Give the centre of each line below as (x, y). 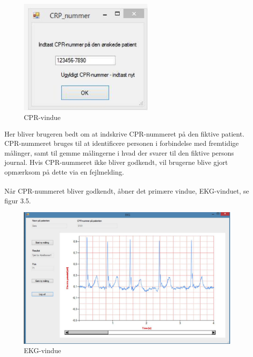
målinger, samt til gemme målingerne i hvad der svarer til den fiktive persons (119, 152)
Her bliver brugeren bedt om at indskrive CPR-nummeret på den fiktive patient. (125, 133)
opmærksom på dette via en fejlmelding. (64, 171)
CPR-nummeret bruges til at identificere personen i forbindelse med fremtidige (122, 143)
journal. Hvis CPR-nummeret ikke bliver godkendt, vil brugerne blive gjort (116, 162)
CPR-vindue (42, 117)
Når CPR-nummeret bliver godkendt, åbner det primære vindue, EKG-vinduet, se (127, 191)
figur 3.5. (18, 200)
